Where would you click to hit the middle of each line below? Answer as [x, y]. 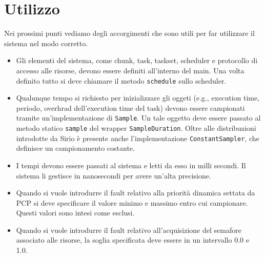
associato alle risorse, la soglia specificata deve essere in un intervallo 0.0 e [132, 240]
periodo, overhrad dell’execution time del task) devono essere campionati [130, 107]
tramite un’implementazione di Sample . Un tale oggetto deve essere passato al [138, 118]
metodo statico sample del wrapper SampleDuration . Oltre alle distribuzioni [136, 128]
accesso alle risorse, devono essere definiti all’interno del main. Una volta [130, 70]
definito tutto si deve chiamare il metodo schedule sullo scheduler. [121, 80]
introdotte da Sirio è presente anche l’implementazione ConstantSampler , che [138, 138]
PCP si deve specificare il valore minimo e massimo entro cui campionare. [132, 202]
